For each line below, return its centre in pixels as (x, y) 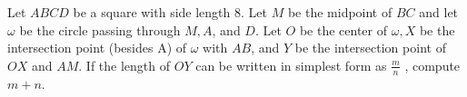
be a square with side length (152, 12)
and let (439, 12)
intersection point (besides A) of (97, 48)
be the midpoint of (340, 12)
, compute (432, 65)
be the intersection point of (370, 48)
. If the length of (124, 65)
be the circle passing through (100, 29)
